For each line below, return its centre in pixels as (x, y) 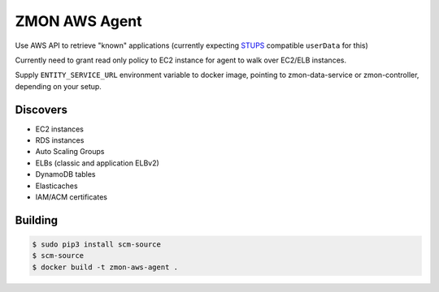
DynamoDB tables (65, 174)
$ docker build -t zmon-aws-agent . (105, 267)
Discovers (41, 109)
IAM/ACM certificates (71, 197)
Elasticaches (57, 186)
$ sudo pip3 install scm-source (97, 244)
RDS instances (60, 140)
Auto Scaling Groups (70, 152)
